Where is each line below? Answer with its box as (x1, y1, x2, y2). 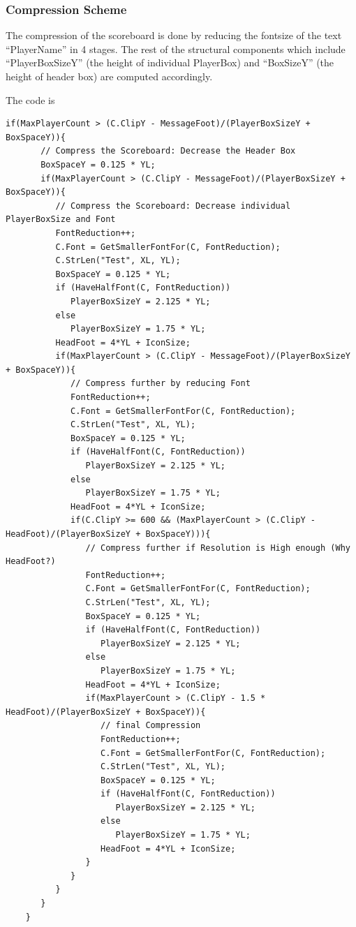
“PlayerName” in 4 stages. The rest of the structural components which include (6, 41, 346, 56)
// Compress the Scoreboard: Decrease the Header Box (40, 146, 296, 156)
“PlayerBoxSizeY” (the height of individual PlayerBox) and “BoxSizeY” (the (6, 55, 334, 70)
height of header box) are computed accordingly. (6, 69, 213, 83)
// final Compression (101, 720, 201, 731)
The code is (6, 92, 55, 107)
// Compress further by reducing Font (71, 378, 251, 389)
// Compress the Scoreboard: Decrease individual (55, 200, 291, 211)
